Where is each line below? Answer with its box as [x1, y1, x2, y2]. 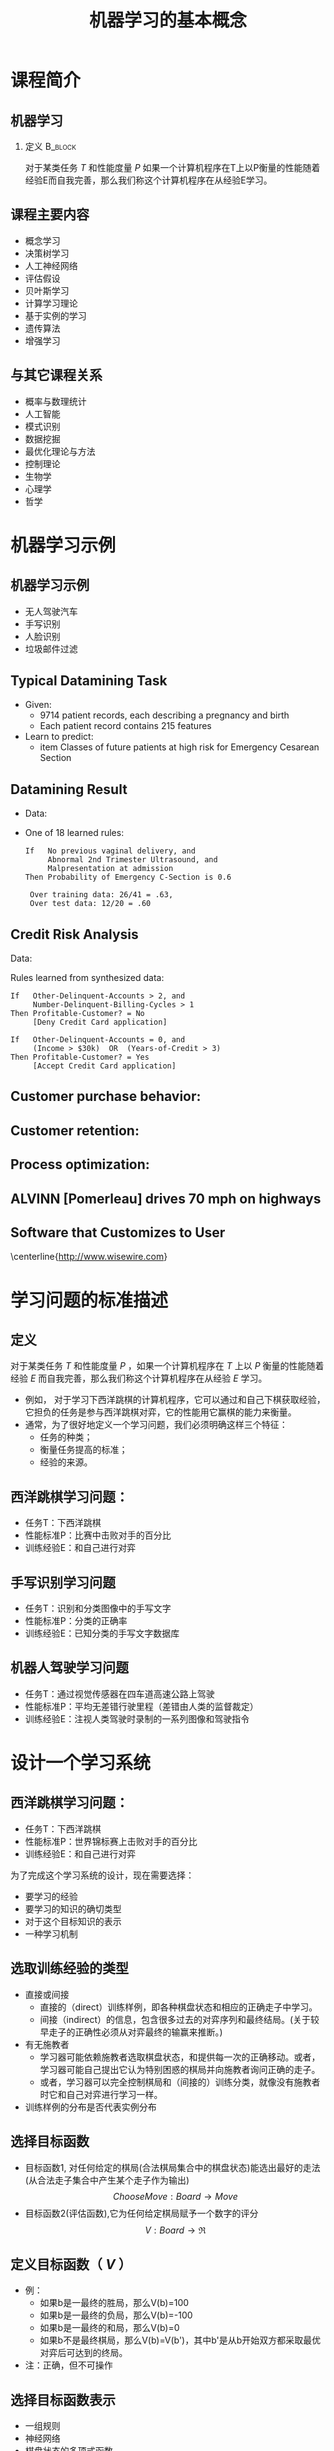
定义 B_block [24, 141, 77, 152]
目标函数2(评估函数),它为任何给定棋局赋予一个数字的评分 [24, 2207, 259, 2219]
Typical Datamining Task [10, 672, 168, 690]
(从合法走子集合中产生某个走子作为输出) [24, 2174, 190, 2186]
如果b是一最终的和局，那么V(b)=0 [39, 2322, 180, 2334]
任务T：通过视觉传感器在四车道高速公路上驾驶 [24, 1687, 215, 1700]
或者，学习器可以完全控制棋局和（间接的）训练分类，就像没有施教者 [39, 2076, 321, 2088]
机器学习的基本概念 [88, 9, 247, 32]
